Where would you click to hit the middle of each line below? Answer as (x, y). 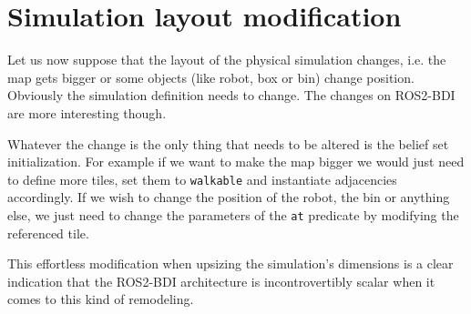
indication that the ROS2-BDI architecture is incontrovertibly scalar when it (221, 281)
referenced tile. (48, 233)
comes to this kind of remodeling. (101, 299)
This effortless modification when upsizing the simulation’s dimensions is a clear (230, 263)
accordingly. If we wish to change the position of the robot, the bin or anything (229, 197)
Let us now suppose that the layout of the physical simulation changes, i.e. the (227, 60)
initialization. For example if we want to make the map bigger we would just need (236, 162)
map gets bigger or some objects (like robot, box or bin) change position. (211, 77)
